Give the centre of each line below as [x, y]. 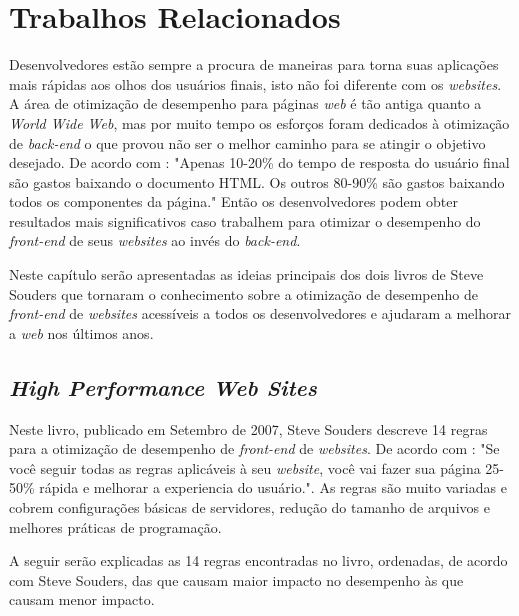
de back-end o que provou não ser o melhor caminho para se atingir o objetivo [247, 142]
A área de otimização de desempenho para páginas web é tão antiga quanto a [245, 103]
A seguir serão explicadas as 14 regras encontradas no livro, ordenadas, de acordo [258, 560]
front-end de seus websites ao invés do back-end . [155, 240]
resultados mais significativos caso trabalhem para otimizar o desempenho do [245, 220]
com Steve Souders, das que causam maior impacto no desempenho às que [236, 579]
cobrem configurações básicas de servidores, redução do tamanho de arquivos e [249, 507]
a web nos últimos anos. [81, 332]
